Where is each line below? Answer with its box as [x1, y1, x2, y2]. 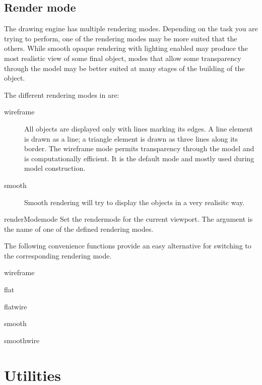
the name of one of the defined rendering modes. [4, 223, 154, 234]
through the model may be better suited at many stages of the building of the [4, 62, 245, 73]
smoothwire [4, 335, 40, 345]
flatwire [4, 301, 27, 311]
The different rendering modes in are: [4, 89, 119, 100]
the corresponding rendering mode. [4, 250, 112, 261]
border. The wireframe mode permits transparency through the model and [24, 143, 254, 154]
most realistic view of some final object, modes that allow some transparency [4, 52, 241, 63]
